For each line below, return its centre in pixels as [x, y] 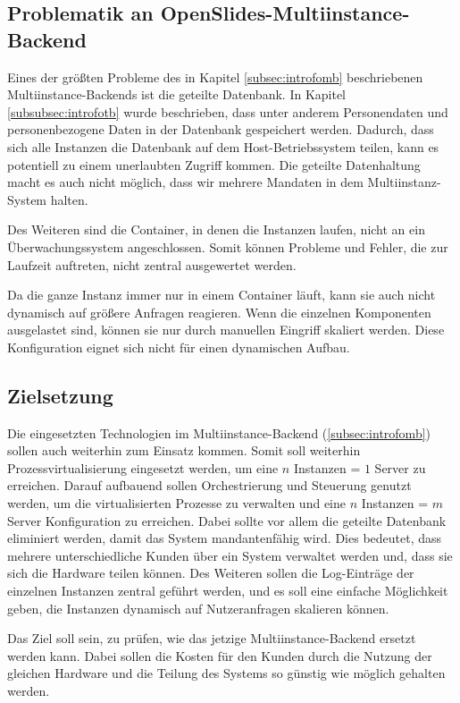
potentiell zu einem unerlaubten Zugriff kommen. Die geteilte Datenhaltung [214, 164]
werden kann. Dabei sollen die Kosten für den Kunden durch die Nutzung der [220, 655]
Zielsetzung [60, 395]
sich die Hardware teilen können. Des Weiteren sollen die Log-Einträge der [211, 573]
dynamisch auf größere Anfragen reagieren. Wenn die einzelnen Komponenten [219, 312]
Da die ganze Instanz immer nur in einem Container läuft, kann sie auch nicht [222, 295]
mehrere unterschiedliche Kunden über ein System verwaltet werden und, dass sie [230, 555]
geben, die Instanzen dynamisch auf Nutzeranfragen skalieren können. [198, 608]
